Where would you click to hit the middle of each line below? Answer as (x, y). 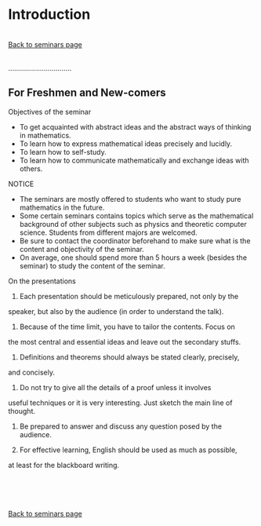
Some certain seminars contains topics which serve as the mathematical (136, 216)
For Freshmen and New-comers (87, 93)
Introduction (49, 15)
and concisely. (31, 372)
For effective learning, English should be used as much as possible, (128, 450)
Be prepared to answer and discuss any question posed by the (120, 426)
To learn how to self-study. (63, 152)
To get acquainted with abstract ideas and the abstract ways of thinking (135, 126)
